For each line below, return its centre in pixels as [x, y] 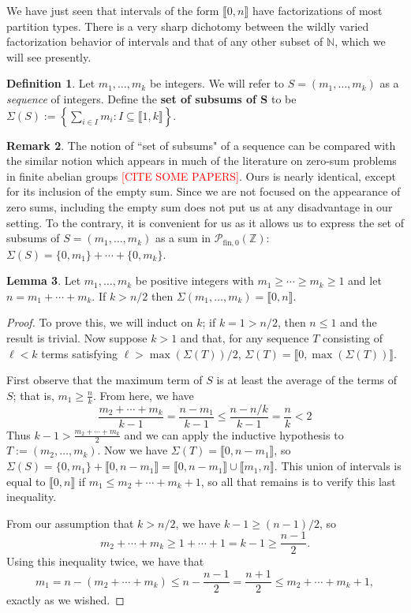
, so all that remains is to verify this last [298, 481]
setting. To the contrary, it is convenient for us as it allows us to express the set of [205, 222]
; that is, [34, 395]
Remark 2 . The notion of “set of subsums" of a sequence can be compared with [201, 145]
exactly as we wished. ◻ [65, 600]
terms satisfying [79, 353]
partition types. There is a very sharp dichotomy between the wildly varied [188, 26]
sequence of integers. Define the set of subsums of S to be [151, 98]
